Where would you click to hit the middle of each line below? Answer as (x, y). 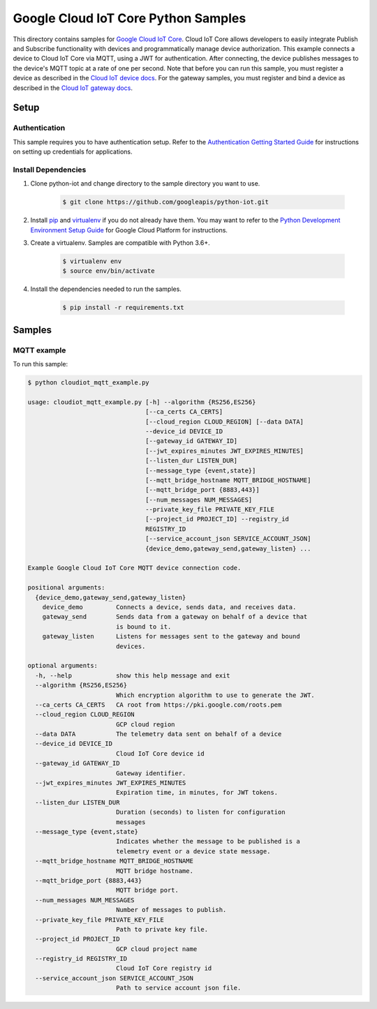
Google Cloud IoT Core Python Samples (130, 18)
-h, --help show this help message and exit (133, 675)
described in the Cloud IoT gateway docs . (73, 88)
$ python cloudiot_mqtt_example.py (88, 383)
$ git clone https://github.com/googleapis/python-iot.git (165, 202)
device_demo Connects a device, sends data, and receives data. (169, 607)
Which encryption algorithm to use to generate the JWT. (215, 695)
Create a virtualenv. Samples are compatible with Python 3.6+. (120, 242)
